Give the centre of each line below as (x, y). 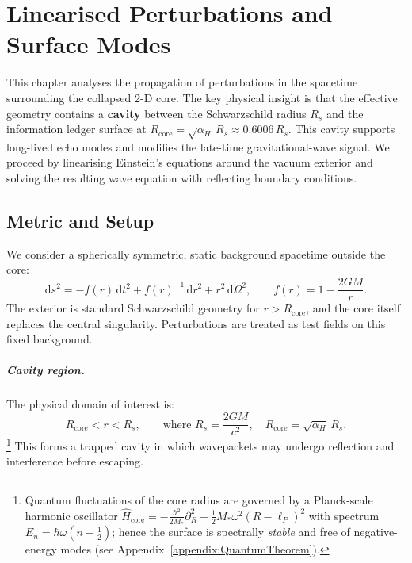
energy (41, 549)
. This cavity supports (341, 129)
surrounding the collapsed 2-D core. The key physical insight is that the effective (202, 97)
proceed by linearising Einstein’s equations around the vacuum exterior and (190, 162)
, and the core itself (353, 308)
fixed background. (50, 339)
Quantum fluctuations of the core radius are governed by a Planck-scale (199, 499)
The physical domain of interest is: (90, 404)
